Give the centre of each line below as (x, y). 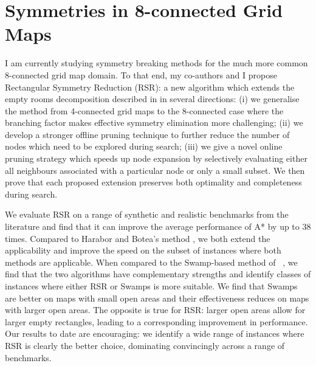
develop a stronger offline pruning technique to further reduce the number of (147, 134)
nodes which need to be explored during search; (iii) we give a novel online (144, 146)
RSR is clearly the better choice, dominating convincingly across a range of (145, 345)
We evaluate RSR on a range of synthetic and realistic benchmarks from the (147, 214)
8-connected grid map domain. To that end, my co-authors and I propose (141, 74)
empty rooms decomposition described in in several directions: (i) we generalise (152, 99)
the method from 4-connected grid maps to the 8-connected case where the (144, 110)
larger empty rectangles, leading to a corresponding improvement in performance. (156, 321)
